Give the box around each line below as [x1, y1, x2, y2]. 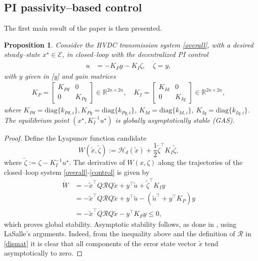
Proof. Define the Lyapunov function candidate [4, 132, 147, 143]
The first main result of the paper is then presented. [4, 23, 162, 33]
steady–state [4, 49, 40, 59]
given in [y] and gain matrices [25, 70, 116, 81]
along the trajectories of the [158, 157, 243, 167]
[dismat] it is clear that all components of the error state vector [4, 238, 197, 248]
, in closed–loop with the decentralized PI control [62, 49, 208, 59]
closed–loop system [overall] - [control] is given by [4, 166, 150, 177]
